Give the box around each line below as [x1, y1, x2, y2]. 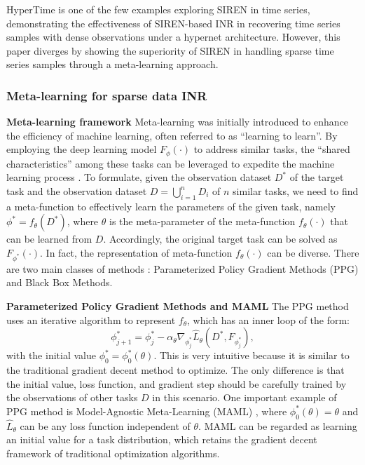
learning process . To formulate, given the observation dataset [6, 170, 272, 184]
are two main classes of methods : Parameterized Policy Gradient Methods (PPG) [6, 261, 359, 276]
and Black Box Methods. [6, 275, 113, 290]
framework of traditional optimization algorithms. [6, 445, 220, 460]
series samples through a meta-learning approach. [6, 57, 219, 72]
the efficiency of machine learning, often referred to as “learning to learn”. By [6, 128, 338, 142]
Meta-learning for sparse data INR [6, 86, 207, 104]
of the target [289, 170, 344, 184]
